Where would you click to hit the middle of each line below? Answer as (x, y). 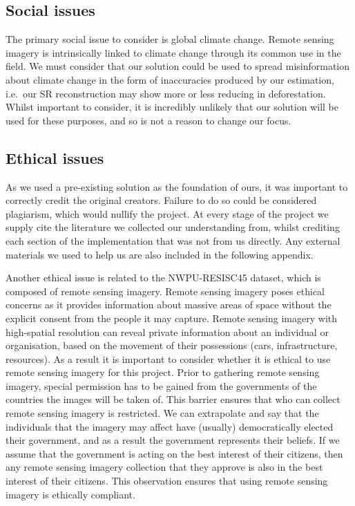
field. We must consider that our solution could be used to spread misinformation (178, 66)
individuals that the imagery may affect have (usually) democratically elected (170, 426)
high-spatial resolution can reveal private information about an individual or (167, 331)
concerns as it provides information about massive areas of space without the (169, 304)
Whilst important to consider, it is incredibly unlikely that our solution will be (172, 107)
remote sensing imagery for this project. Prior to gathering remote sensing (163, 372)
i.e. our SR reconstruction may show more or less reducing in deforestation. (166, 93)
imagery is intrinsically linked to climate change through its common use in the (173, 52)
